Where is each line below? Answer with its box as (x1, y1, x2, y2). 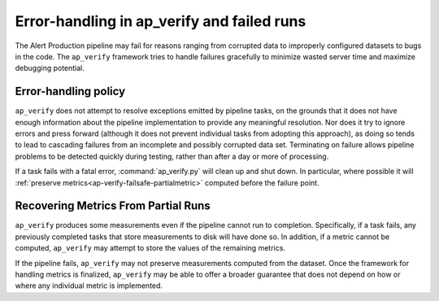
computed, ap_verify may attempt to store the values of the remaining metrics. (15, 243, 286, 253)
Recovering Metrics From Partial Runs (15, 199, 211, 213)
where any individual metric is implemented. (15, 281, 163, 290)
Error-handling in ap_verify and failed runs (15, 12, 306, 30)
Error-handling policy (15, 85, 126, 98)
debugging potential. (15, 63, 85, 73)
